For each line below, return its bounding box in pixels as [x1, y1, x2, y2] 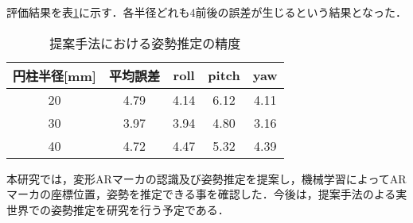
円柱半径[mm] [13, 66, 96, 85]
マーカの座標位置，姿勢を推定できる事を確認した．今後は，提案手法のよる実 [6, 186, 407, 202]
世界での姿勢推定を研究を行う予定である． [6, 201, 229, 217]
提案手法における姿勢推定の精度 [49, 33, 241, 52]
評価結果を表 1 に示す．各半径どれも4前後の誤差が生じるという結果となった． [6, 4, 407, 20]
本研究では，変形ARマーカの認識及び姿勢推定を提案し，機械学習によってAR [6, 170, 407, 186]
